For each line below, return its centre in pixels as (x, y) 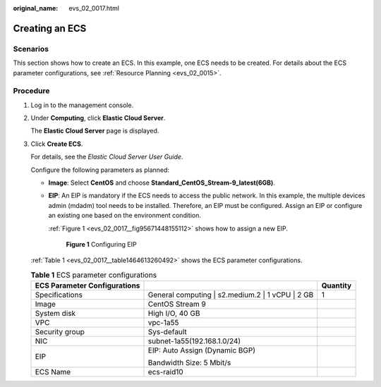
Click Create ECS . (57, 144)
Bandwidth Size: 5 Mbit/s (189, 363)
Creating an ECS (50, 28)
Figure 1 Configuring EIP (101, 244)
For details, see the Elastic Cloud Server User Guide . (107, 157)
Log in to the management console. (82, 105)
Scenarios (31, 49)
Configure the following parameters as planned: (100, 170)
